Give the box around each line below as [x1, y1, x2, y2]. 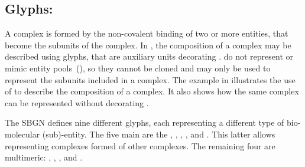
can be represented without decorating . [5, 96, 149, 109]
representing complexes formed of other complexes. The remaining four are [5, 139, 275, 152]
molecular [5, 127, 40, 140]
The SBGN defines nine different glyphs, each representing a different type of [5, 116, 284, 129]
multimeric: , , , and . [5, 151, 83, 163]
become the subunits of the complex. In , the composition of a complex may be [5, 38, 291, 51]
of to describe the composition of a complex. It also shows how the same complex [5, 85, 299, 97]
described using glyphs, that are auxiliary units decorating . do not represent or [5, 50, 293, 63]
